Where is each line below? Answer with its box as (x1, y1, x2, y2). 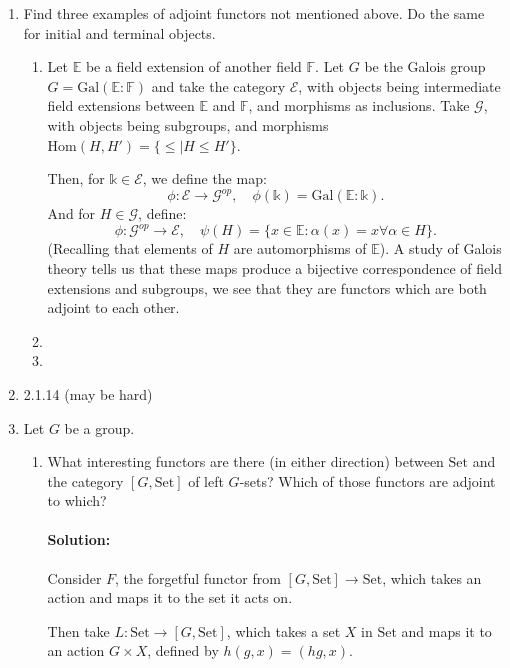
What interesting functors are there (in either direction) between (47, 451, 444, 472)
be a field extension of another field (85, 56, 302, 77)
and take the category (151, 75, 286, 96)
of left (188, 470, 224, 491)
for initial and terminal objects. (23, 22, 216, 43)
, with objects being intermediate (298, 75, 501, 96)
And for (47, 203, 96, 224)
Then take (47, 620, 110, 641)
